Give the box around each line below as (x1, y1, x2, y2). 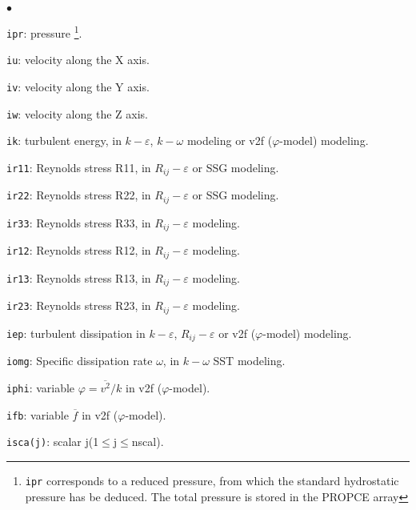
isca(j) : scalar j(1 (6, 433, 99, 450)
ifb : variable (6, 406, 69, 423)
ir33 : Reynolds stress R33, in (6, 214, 151, 231)
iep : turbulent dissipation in (6, 324, 146, 341)
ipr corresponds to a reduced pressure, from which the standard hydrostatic (25, 472, 399, 489)
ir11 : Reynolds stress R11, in (6, 159, 151, 175)
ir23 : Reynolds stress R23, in (6, 297, 151, 314)
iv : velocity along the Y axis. (6, 78, 150, 94)
